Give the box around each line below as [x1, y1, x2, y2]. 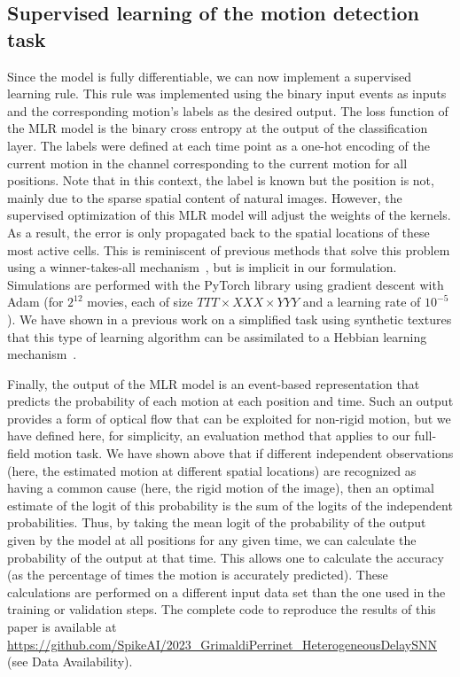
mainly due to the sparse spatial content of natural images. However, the [7, 188, 402, 206]
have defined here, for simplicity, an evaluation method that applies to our [7, 426, 410, 445]
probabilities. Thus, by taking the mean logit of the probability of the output [7, 513, 426, 532]
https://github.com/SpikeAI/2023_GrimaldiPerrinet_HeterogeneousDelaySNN [7, 634, 438, 653]
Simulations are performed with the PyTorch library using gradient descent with [7, 275, 444, 293]
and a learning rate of [302, 292, 421, 311]
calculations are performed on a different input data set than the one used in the [7, 582, 446, 601]
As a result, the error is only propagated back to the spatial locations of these [7, 222, 430, 241]
